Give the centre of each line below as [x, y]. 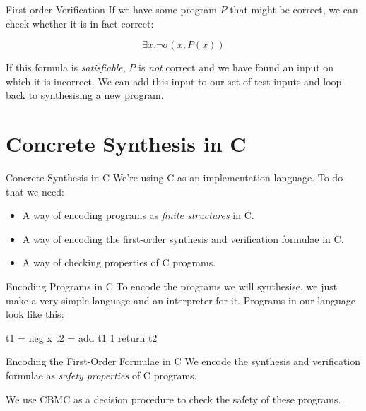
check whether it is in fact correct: [80, 23]
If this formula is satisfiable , [66, 67]
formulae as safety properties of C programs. [101, 375]
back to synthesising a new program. [85, 95]
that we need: [35, 191]
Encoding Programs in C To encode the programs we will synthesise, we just [172, 286]
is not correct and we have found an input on [236, 67]
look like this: [35, 314]
